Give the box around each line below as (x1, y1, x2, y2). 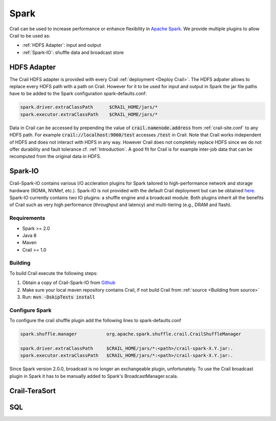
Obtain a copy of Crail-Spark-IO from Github (22, 279, 116, 286)
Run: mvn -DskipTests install (22, 294, 96, 300)
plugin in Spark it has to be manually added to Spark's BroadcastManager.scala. (9, 373, 178, 379)
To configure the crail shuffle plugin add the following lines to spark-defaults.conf (9, 317, 181, 324)
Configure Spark (9, 307, 52, 314)
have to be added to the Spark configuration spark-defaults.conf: (9, 90, 147, 97)
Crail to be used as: (9, 32, 51, 38)
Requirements (9, 214, 45, 222)
